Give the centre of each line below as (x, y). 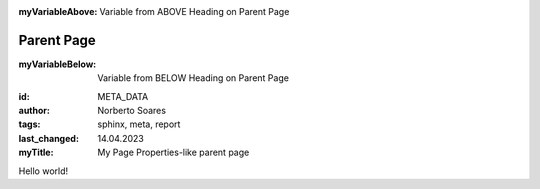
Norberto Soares (132, 111)
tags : (29, 124)
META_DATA (123, 96)
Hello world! (43, 171)
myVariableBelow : (57, 64)
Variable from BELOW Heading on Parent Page (193, 78)
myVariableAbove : (58, 11)
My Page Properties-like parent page (173, 152)
